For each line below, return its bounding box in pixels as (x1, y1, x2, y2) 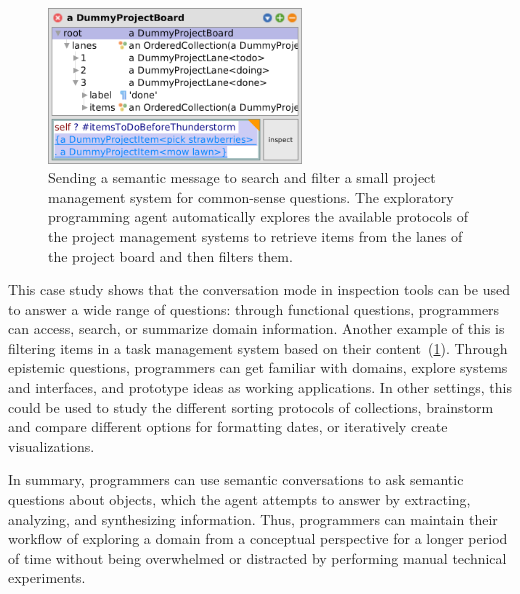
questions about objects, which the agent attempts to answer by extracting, (8, 489, 471, 510)
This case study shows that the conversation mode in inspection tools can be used (8, 279, 510, 300)
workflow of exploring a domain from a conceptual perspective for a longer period (8, 528, 508, 549)
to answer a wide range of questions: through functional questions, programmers (8, 298, 500, 319)
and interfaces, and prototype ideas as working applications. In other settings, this (8, 377, 512, 398)
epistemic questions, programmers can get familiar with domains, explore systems (8, 357, 508, 378)
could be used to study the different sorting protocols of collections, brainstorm (8, 396, 494, 417)
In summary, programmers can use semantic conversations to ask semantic (8, 469, 464, 490)
